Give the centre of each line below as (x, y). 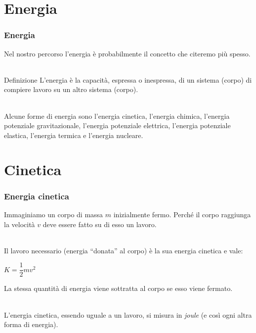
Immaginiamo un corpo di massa (54, 214)
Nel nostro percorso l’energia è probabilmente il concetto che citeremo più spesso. (127, 53)
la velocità (20, 224)
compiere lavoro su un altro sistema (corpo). (71, 89)
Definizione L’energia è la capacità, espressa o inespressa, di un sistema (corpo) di (128, 79)
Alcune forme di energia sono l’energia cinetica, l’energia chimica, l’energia (117, 116)
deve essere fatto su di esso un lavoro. (100, 224)
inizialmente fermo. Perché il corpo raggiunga (182, 214)
